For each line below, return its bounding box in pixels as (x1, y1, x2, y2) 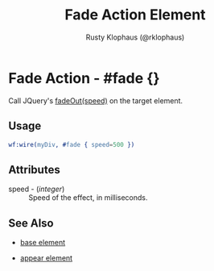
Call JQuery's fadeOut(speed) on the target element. (8, 95, 183, 106)
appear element (19, 253, 73, 263)
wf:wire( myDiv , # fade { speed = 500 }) (8, 140, 135, 148)
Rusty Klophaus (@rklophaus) (85, 32, 185, 42)
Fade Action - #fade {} (8, 69, 160, 87)
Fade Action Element (64, 6, 207, 24)
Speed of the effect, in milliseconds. (28, 193, 148, 202)
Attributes (8, 163, 60, 177)
